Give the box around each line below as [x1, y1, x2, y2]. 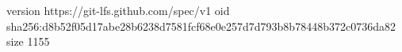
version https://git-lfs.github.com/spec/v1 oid [6, 2, 230, 18]
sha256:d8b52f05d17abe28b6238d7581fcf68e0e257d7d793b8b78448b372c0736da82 [6, 17, 396, 34]
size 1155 [6, 33, 50, 50]
